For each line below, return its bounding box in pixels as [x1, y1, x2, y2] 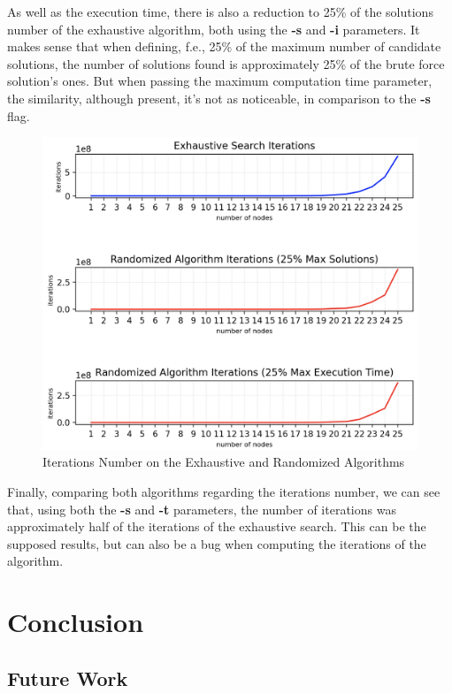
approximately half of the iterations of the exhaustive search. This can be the [7, 517, 426, 536]
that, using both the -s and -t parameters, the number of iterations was [7, 499, 396, 518]
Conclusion [7, 604, 144, 640]
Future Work [7, 664, 128, 691]
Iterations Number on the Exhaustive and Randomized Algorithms [42, 453, 405, 471]
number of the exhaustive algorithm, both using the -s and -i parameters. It [7, 19, 420, 38]
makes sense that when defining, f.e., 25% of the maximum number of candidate [7, 37, 441, 56]
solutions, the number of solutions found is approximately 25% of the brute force [7, 54, 445, 72]
